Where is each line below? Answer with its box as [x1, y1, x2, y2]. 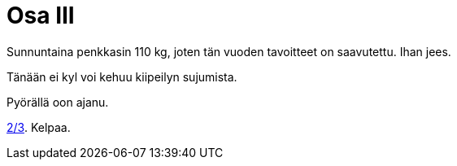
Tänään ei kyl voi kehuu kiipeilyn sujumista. [7, 69, 237, 84]
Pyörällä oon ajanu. [7, 94, 109, 109]
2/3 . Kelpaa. [7, 120, 71, 134]
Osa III [7, 2, 75, 29]
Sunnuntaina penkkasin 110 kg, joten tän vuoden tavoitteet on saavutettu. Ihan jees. [7, 44, 451, 59]
